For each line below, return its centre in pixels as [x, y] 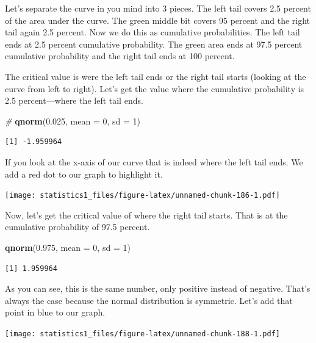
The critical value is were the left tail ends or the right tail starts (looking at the [156, 76]
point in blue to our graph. [55, 312]
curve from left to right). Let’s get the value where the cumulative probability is [155, 88]
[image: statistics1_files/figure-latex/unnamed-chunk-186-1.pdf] [143, 196]
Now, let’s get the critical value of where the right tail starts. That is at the [146, 215]
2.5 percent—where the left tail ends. [74, 100]
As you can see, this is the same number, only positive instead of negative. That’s [158, 288]
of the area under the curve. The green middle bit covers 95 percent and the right [158, 20]
